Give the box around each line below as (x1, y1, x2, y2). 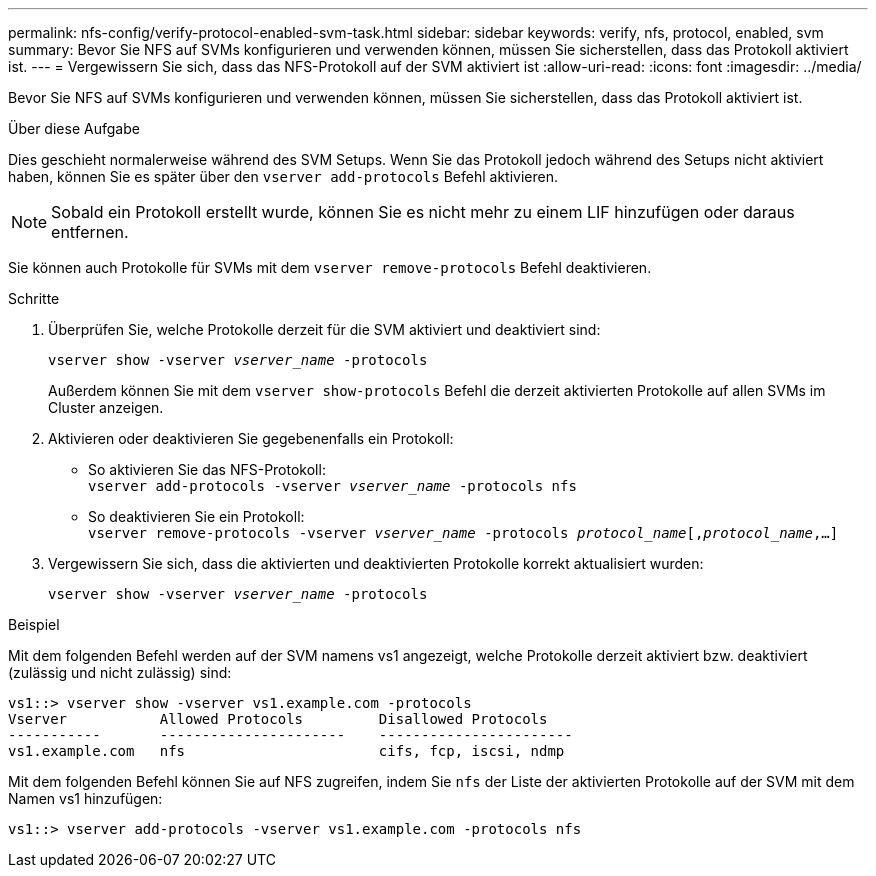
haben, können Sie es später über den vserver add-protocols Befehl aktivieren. (8, 168, 558, 185)
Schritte (8, 290, 60, 307)
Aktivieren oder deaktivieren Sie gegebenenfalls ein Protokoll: (48, 430, 454, 447)
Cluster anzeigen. (48, 399, 164, 416)
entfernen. (51, 222, 129, 242)
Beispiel (8, 616, 60, 633)
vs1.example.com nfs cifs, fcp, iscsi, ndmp (8, 743, 565, 759)
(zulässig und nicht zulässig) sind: (8, 664, 232, 681)
